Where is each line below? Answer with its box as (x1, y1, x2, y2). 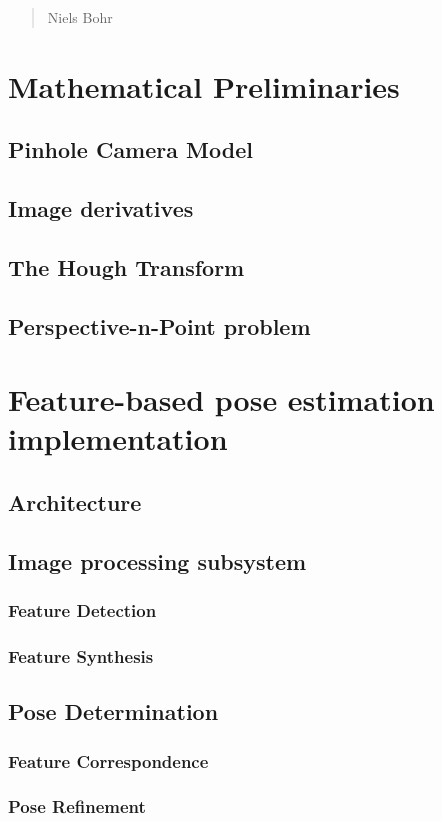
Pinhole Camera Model (8, 134, 253, 165)
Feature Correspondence (8, 748, 209, 773)
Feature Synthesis (8, 643, 154, 668)
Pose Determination (8, 696, 219, 727)
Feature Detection (8, 598, 157, 623)
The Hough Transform (8, 251, 245, 282)
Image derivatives (8, 193, 194, 224)
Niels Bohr (47, 7, 113, 27)
